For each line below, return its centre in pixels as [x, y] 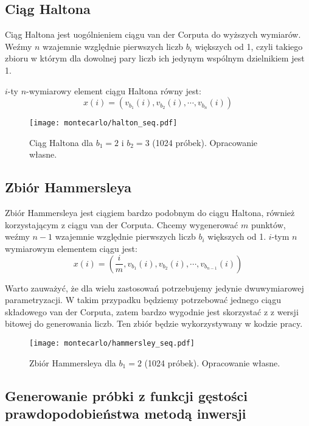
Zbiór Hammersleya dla [73, 362]
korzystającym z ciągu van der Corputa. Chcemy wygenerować [122, 224]
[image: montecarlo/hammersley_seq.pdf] [112, 343]
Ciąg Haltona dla [61, 142]
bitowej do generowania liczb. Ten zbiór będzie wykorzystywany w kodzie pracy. [154, 323]
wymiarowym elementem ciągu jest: [71, 248]
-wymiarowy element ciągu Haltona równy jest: [114, 90]
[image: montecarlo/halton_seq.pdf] [103, 123]
